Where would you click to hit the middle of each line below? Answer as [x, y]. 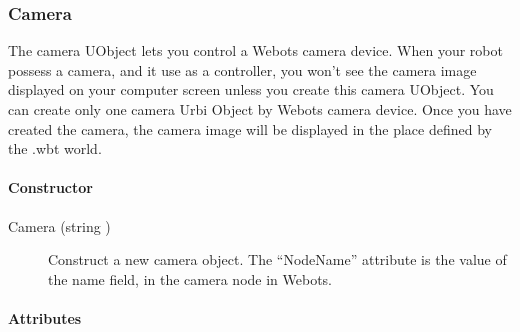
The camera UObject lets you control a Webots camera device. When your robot [255, 50]
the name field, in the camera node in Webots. [190, 278]
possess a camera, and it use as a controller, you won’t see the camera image [242, 69]
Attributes [45, 317]
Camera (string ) [59, 225]
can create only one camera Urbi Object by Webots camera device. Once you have [260, 109]
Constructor [50, 187]
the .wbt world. [55, 148]
